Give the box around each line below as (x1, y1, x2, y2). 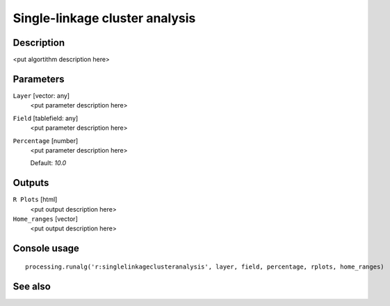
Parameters (13, 73, 65, 85)
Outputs (13, 177, 49, 189)
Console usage (13, 243, 80, 255)
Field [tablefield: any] (13, 114, 79, 122)
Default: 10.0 (30, 159, 67, 167)
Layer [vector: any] (13, 91, 70, 100)
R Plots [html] (13, 195, 58, 204)
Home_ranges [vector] (13, 215, 78, 223)
